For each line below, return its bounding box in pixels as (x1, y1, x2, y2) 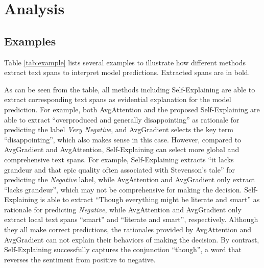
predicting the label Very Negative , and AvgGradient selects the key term (4, 124, 234, 135)
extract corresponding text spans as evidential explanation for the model (4, 94, 231, 105)
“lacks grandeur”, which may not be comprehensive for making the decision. (4, 184, 242, 194)
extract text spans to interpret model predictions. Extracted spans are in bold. (4, 67, 250, 78)
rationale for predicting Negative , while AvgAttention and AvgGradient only (4, 204, 242, 214)
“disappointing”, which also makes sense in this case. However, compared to (4, 134, 242, 144)
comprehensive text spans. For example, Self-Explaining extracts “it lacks (4, 154, 234, 164)
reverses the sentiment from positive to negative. (4, 254, 156, 264)
